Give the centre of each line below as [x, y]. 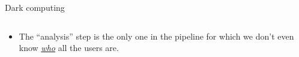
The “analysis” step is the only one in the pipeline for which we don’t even [156, 36]
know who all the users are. [69, 48]
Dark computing [35, 7]
